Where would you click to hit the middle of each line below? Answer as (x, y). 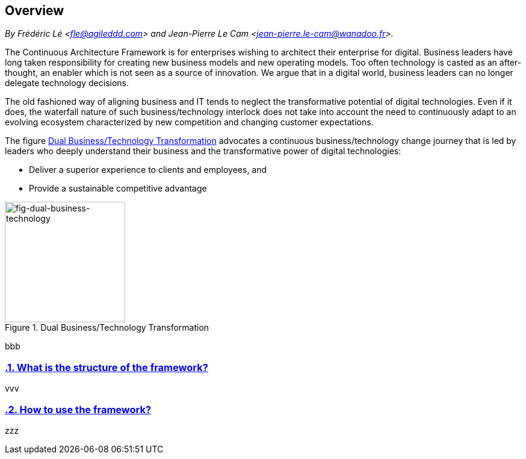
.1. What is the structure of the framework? (107, 367)
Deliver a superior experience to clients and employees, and (148, 170)
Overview (35, 11)
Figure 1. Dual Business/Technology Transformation (107, 328)
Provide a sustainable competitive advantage (118, 189)
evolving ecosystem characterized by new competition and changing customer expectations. (189, 122)
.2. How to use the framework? (78, 409)
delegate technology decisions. (67, 83)
